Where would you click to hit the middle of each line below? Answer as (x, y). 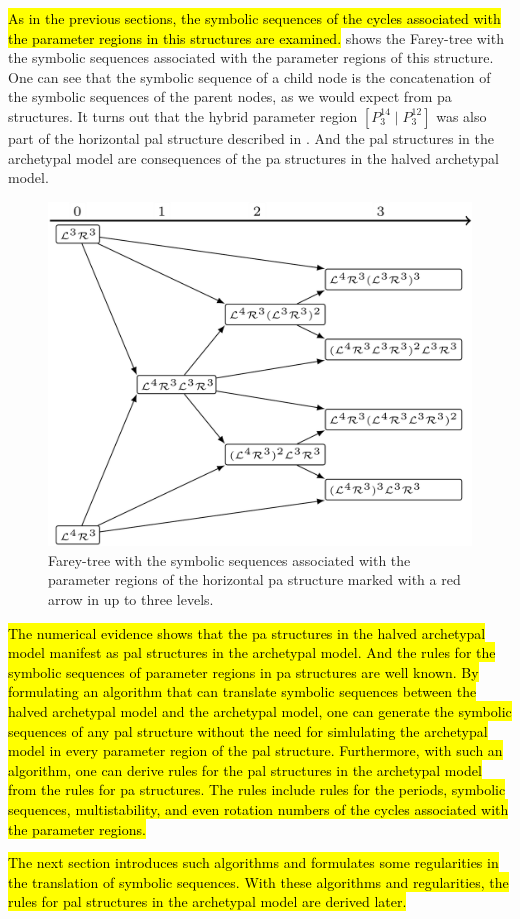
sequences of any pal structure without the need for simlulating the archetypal (248, 730)
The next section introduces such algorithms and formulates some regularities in (253, 862)
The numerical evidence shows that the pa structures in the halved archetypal (247, 632)
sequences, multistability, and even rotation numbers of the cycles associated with (258, 808)
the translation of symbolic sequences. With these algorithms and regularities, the (258, 881)
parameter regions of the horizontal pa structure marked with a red (254, 579)
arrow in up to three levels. (131, 599)
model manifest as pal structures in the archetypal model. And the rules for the (252, 652)
